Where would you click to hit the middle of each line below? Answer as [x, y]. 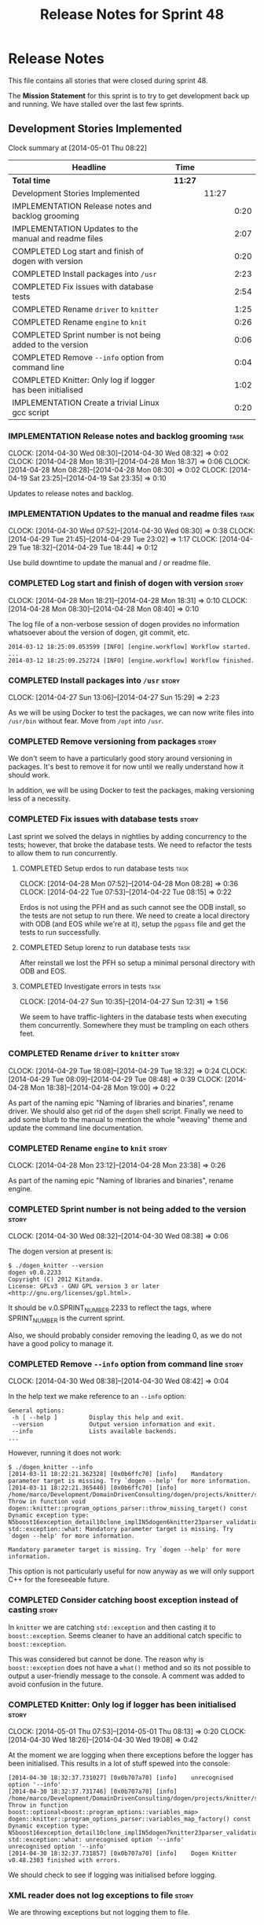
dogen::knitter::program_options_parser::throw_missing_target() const [128, 1509]
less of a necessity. [39, 799]
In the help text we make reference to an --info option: [97, 1397]
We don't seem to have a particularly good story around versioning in [120, 758]
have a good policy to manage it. [61, 1344]
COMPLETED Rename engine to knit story [88, 1148]
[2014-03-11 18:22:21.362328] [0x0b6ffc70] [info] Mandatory [115, 1474]
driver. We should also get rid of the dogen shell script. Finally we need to [126, 1111]
